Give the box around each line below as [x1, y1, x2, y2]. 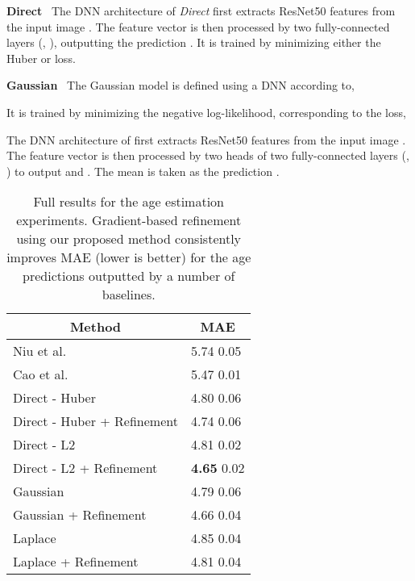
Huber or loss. [6, 49, 76, 66]
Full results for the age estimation [33, 192, 225, 211]
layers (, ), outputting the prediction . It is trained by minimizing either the [6, 34, 381, 51]
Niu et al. [13, 341, 67, 361]
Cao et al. [13, 365, 68, 384]
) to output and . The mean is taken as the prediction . [6, 162, 280, 179]
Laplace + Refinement [13, 552, 139, 571]
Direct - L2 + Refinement [13, 458, 158, 478]
